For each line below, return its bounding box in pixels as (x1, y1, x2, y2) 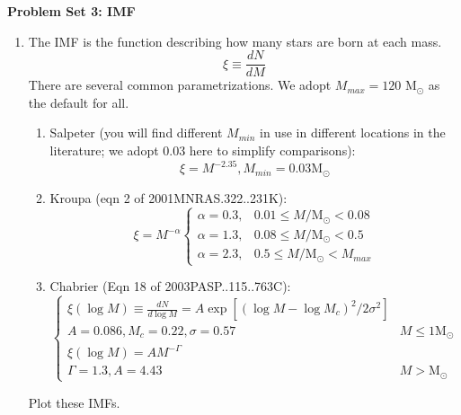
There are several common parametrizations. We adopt (28, 75, 332, 94)
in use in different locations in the (260, 123, 446, 142)
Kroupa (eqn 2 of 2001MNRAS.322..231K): (49, 188, 288, 207)
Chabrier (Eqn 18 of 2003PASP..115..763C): (49, 277, 291, 296)
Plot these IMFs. (28, 393, 120, 411)
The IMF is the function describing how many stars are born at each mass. (28, 31, 442, 50)
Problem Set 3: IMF (7, 2, 136, 20)
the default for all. (28, 93, 129, 111)
